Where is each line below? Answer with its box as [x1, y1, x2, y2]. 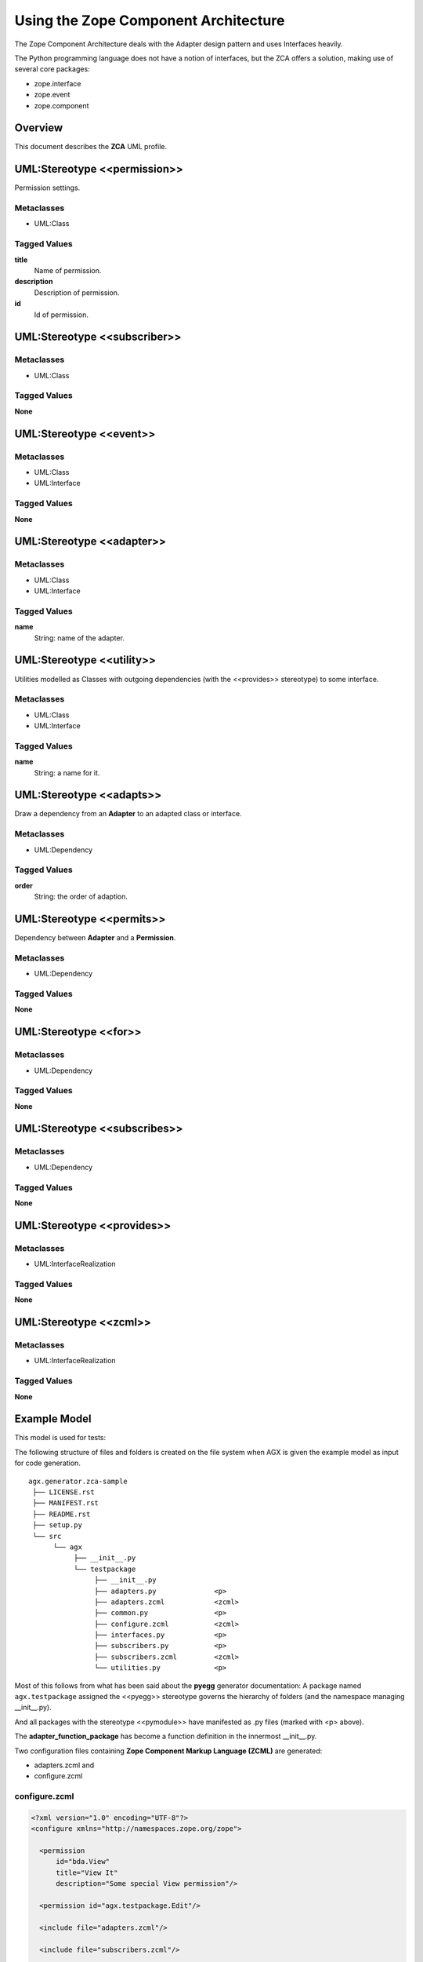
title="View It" [56, 1868, 118, 1877]
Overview [14, 122, 63, 135]
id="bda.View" [56, 1857, 110, 1866]
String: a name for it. [34, 768, 100, 777]
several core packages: [14, 64, 90, 74]
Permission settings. [14, 183, 81, 192]
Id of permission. [34, 310, 89, 319]
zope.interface [34, 78, 81, 88]
